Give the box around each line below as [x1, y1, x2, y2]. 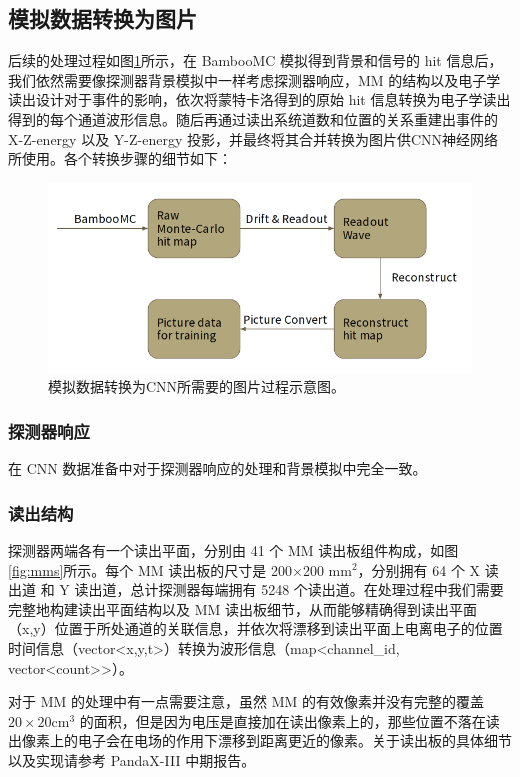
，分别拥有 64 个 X [357, 559, 481, 580]
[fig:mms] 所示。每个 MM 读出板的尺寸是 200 [8, 559, 292, 580]
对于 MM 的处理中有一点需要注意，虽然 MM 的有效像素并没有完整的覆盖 [8, 691, 484, 712]
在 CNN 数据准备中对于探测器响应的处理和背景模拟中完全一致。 [8, 458, 427, 479]
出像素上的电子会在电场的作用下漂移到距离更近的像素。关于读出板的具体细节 [8, 730, 512, 751]
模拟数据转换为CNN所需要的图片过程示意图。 [48, 376, 346, 397]
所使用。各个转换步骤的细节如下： [8, 148, 232, 169]
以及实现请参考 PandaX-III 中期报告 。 [8, 749, 256, 770]
